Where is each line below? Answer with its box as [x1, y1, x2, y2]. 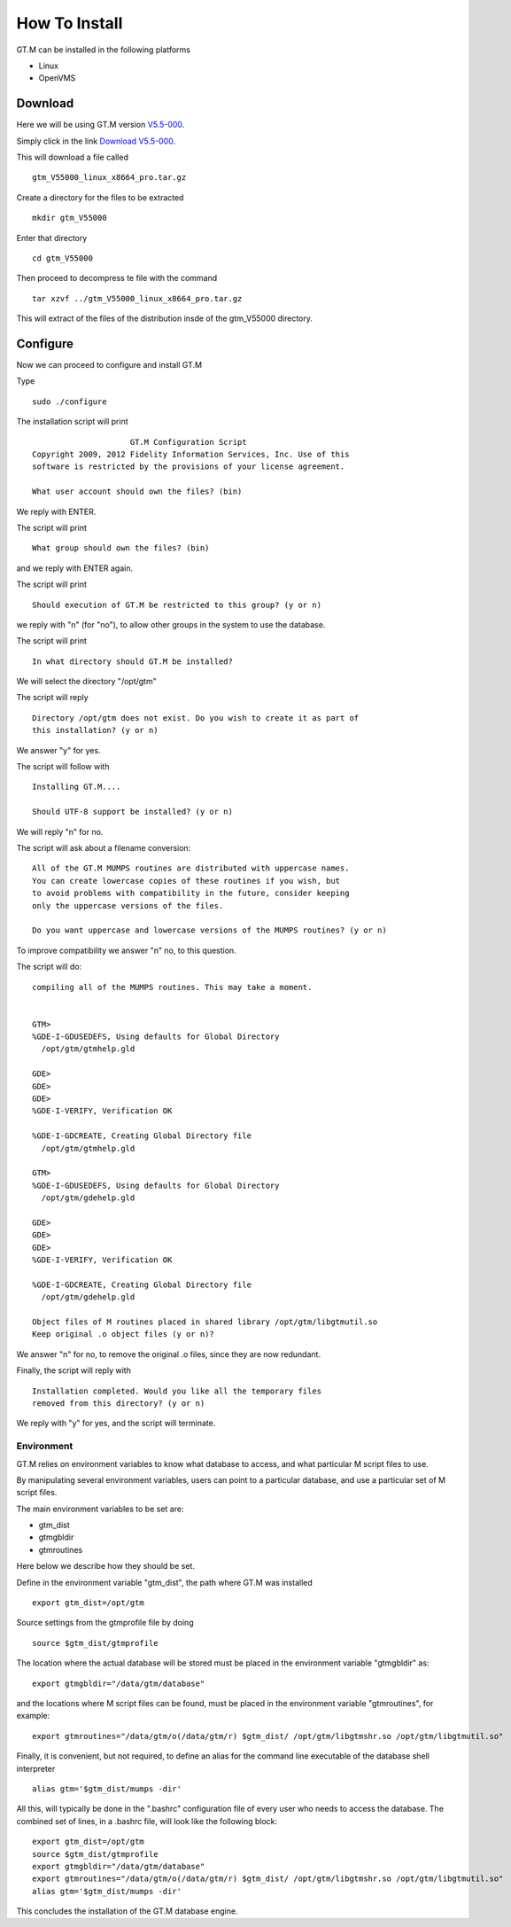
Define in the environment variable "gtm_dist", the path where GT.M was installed [16, 1577, 314, 1588]
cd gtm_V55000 [32, 253, 93, 263]
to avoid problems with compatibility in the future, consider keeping [32, 888, 350, 899]
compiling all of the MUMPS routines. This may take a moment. [32, 982, 313, 992]
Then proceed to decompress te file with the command [16, 273, 218, 284]
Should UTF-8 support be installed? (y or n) [32, 807, 234, 817]
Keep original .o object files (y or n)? [32, 1330, 214, 1339]
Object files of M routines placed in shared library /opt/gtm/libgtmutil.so [32, 1317, 378, 1327]
